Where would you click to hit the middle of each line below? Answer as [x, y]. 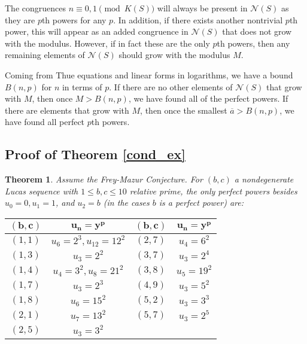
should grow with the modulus [174, 55]
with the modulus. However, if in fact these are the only [107, 43]
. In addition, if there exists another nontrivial [198, 19]
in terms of [82, 86]
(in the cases [126, 203]
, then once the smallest [184, 110]
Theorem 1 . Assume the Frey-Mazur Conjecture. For [104, 179]
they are [20, 19]
